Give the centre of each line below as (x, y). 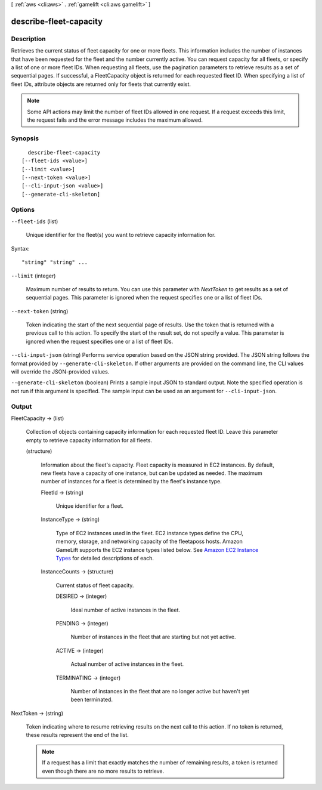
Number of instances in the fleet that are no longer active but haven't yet (160, 691)
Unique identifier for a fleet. (90, 506)
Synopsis (25, 138)
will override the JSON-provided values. (60, 372)
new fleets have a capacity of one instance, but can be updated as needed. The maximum (151, 473)
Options (23, 209)
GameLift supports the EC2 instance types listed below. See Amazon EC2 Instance (157, 550)
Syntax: (20, 248)
